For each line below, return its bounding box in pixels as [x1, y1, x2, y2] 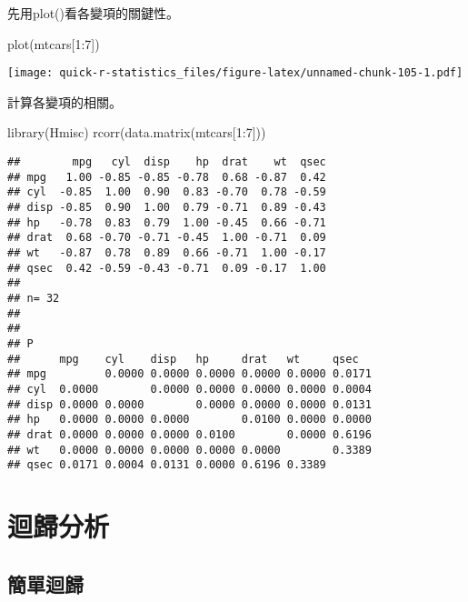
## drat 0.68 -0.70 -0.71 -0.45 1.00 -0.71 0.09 [7, 231, 326, 245]
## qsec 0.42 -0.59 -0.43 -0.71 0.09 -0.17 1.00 [7, 261, 326, 275]
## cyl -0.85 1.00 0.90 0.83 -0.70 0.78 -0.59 [7, 186, 326, 199]
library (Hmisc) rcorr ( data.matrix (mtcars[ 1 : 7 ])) [7, 123, 266, 142]
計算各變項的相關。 [7, 92, 122, 111]
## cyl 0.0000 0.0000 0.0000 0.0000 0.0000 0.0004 [7, 382, 372, 396]
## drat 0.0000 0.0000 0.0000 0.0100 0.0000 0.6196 [7, 427, 372, 441]
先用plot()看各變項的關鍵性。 [7, 4, 180, 22]
